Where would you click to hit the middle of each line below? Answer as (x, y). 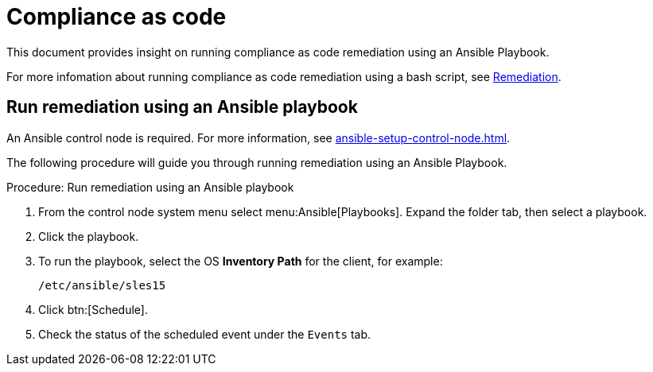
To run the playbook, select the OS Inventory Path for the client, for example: (241, 261)
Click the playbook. (89, 236)
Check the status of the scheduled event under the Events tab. (205, 334)
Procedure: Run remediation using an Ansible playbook (150, 187)
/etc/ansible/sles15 (102, 285)
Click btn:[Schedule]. (93, 309)
